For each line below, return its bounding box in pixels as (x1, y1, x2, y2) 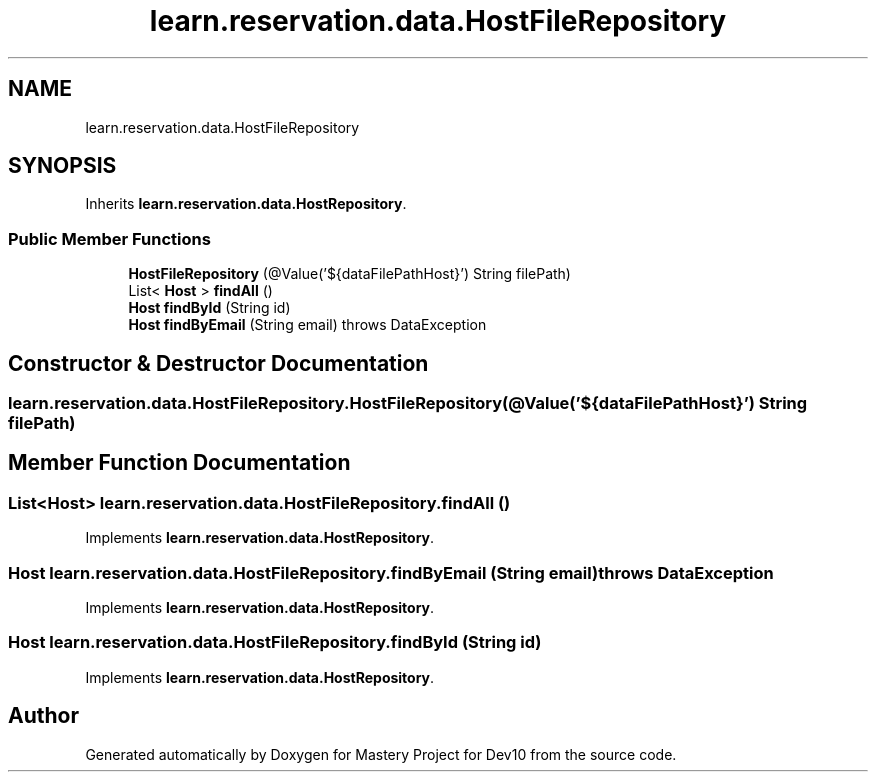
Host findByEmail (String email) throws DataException (128, 316, 487, 334)
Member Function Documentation (8, 450, 351, 476)
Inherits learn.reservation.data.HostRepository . (85, 195, 407, 213)
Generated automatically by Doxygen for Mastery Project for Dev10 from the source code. (85, 745, 677, 763)
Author (8, 703, 79, 729)
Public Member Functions (8, 228, 211, 249)
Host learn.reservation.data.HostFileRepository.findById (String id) (8, 632, 542, 653)
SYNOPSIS (8, 153, 117, 179)
